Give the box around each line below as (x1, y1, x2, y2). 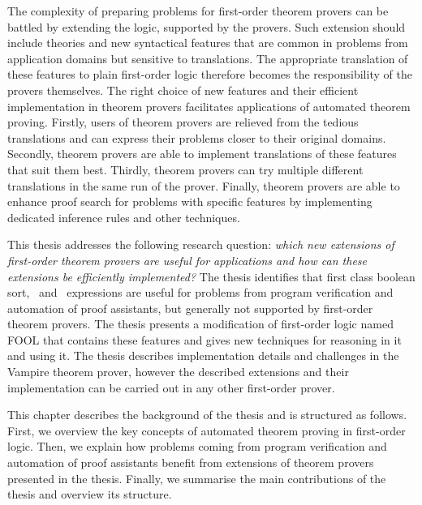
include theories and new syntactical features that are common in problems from (7, 34, 408, 51)
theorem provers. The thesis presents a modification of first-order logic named (7, 315, 394, 332)
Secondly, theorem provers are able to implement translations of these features (7, 145, 397, 162)
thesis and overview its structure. (7, 486, 172, 503)
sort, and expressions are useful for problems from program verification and (7, 284, 394, 301)
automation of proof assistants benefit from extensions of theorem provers (7, 454, 374, 471)
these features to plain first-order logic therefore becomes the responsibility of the (7, 66, 412, 83)
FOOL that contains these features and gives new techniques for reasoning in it (7, 331, 402, 348)
